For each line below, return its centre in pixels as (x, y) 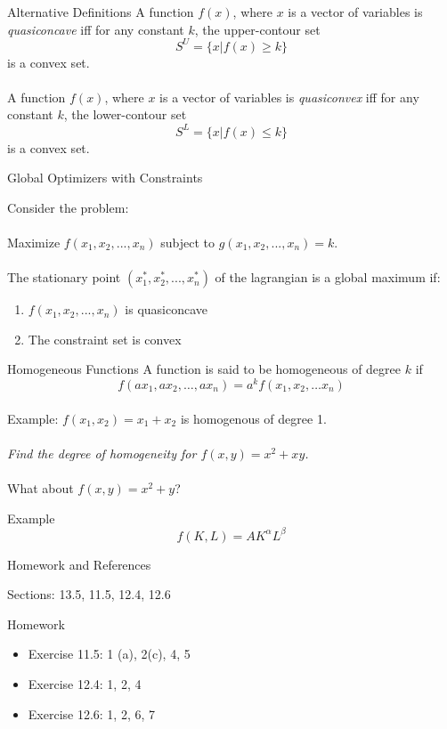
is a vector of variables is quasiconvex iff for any (289, 97)
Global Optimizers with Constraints (105, 178)
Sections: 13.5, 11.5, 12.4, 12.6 (89, 594)
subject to (188, 242)
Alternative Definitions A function (101, 12)
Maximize (34, 242)
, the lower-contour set (125, 114)
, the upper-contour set (257, 29)
